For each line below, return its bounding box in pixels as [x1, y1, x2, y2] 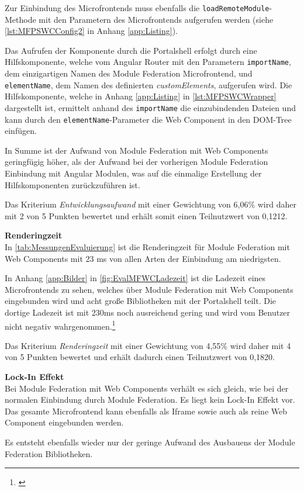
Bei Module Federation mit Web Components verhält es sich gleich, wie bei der [5, 382, 289, 394]
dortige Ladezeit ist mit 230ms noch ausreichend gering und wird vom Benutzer [5, 306, 291, 318]
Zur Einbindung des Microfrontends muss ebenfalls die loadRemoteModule [5, 2, 270, 13]
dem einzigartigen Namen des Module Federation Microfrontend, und [5, 67, 253, 79]
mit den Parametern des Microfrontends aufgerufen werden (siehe [39, 13, 274, 25]
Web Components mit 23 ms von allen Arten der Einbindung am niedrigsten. [5, 252, 281, 264]
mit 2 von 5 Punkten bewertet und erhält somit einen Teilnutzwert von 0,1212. [5, 209, 288, 222]
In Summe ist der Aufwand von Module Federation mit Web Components [5, 144, 268, 156]
